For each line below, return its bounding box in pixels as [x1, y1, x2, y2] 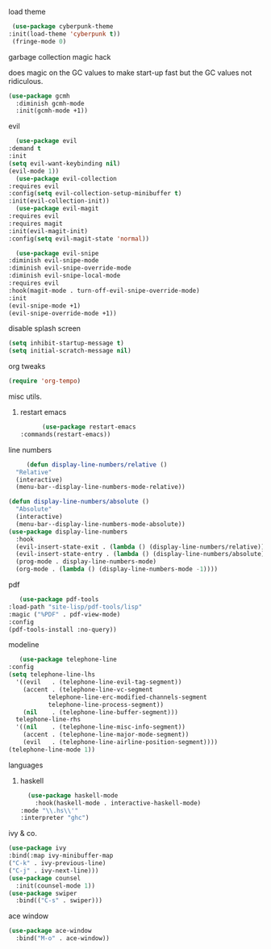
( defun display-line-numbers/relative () [26, 460, 168, 469]
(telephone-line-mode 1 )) [8, 746, 95, 754]
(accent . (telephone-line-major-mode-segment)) [23, 730, 190, 739]
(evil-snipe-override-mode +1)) [8, 309, 117, 317]
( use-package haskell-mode [27, 791, 119, 800]
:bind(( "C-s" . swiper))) [15, 897, 103, 905]
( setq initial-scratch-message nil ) [8, 347, 131, 355]
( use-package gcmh [8, 92, 70, 100]
